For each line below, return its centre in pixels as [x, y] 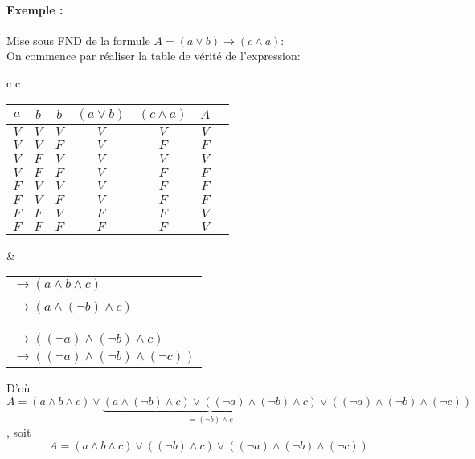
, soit [19, 432]
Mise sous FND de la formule [78, 40]
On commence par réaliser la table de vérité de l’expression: [154, 56]
